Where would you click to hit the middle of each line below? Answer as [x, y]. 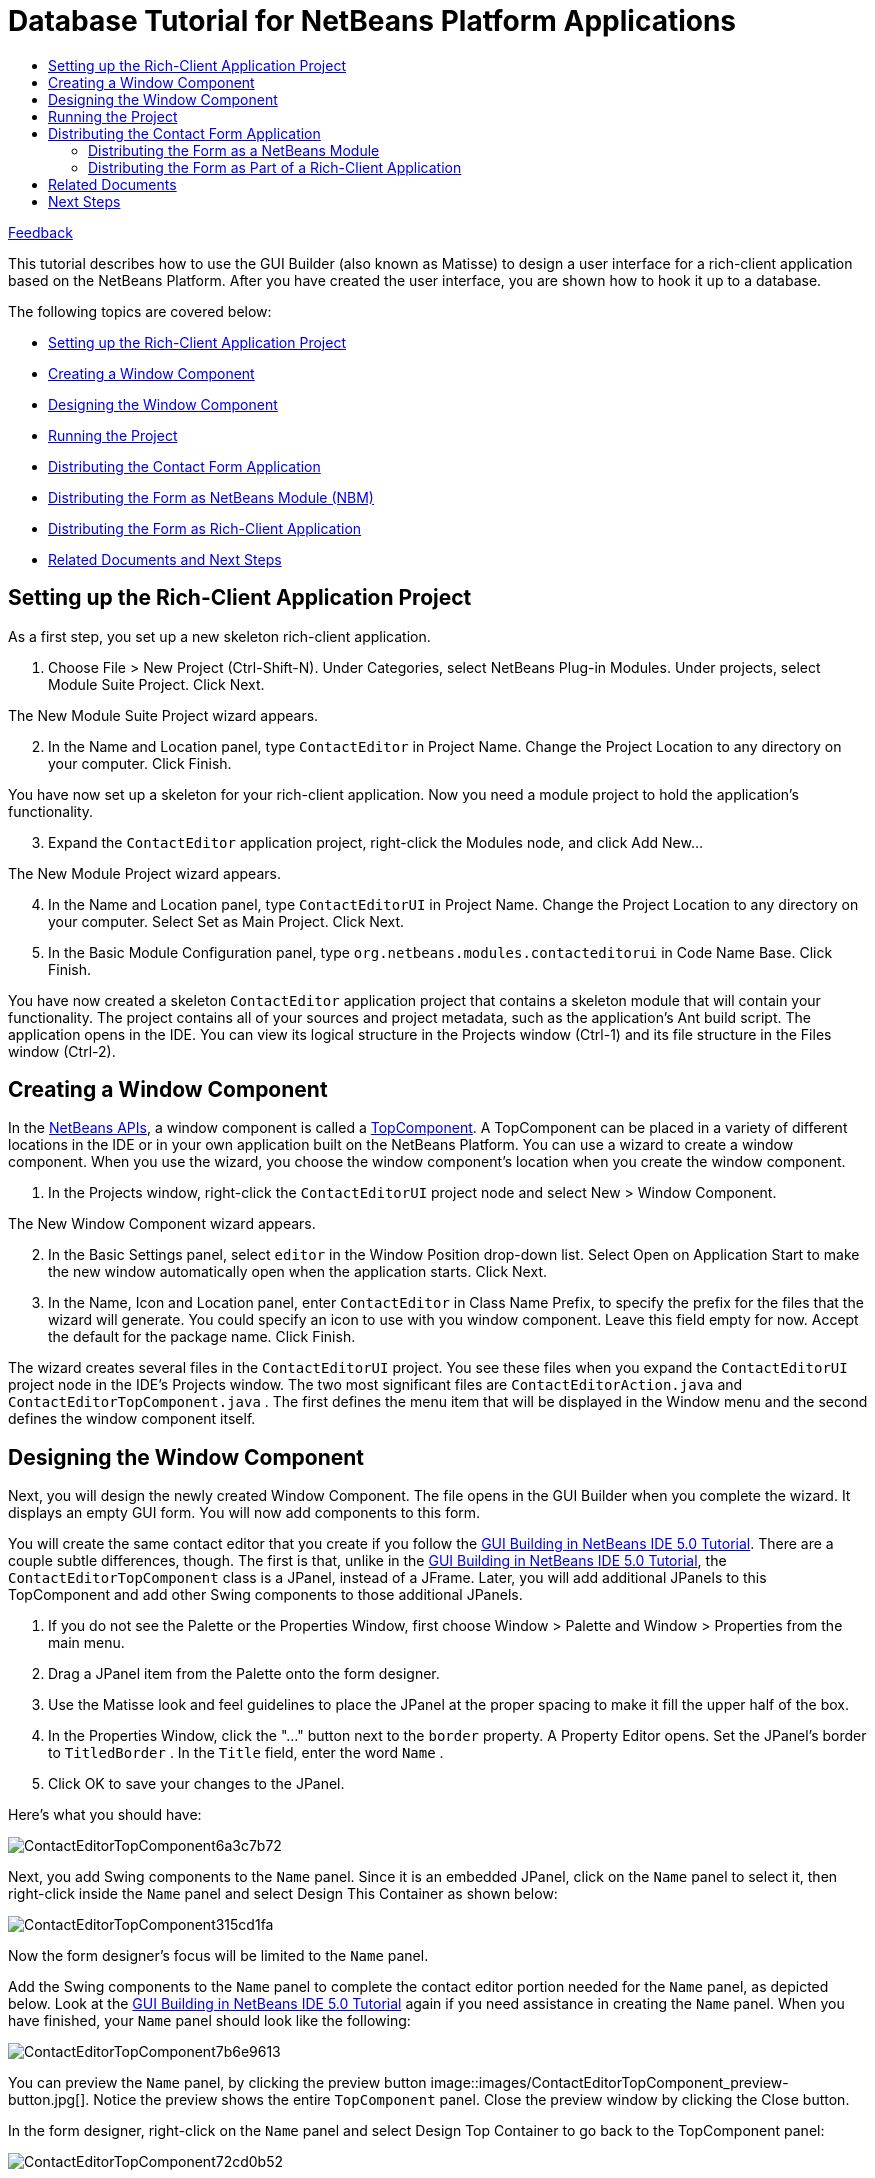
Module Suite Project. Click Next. [156, 684]
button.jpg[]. [49, 2100]
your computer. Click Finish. [140, 763]
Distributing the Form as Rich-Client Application [205, 528]
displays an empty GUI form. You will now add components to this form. [244, 1513]
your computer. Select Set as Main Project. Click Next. [226, 921]
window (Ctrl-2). [62, 1051]
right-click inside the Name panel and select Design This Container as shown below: [283, 1894]
